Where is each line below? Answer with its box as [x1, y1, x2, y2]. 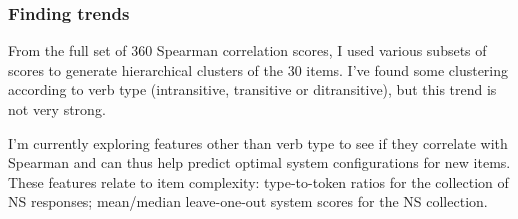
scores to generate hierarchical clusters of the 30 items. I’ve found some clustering [8, 59, 509, 80]
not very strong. [8, 99, 106, 119]
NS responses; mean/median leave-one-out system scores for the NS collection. [8, 191, 488, 212]
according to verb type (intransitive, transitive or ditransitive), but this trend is [8, 79, 497, 100]
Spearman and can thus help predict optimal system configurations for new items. [8, 152, 511, 173]
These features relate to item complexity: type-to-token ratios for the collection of [8, 171, 509, 192]
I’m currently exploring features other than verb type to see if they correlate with [8, 132, 508, 153]
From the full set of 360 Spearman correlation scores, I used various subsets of [8, 40, 487, 61]
